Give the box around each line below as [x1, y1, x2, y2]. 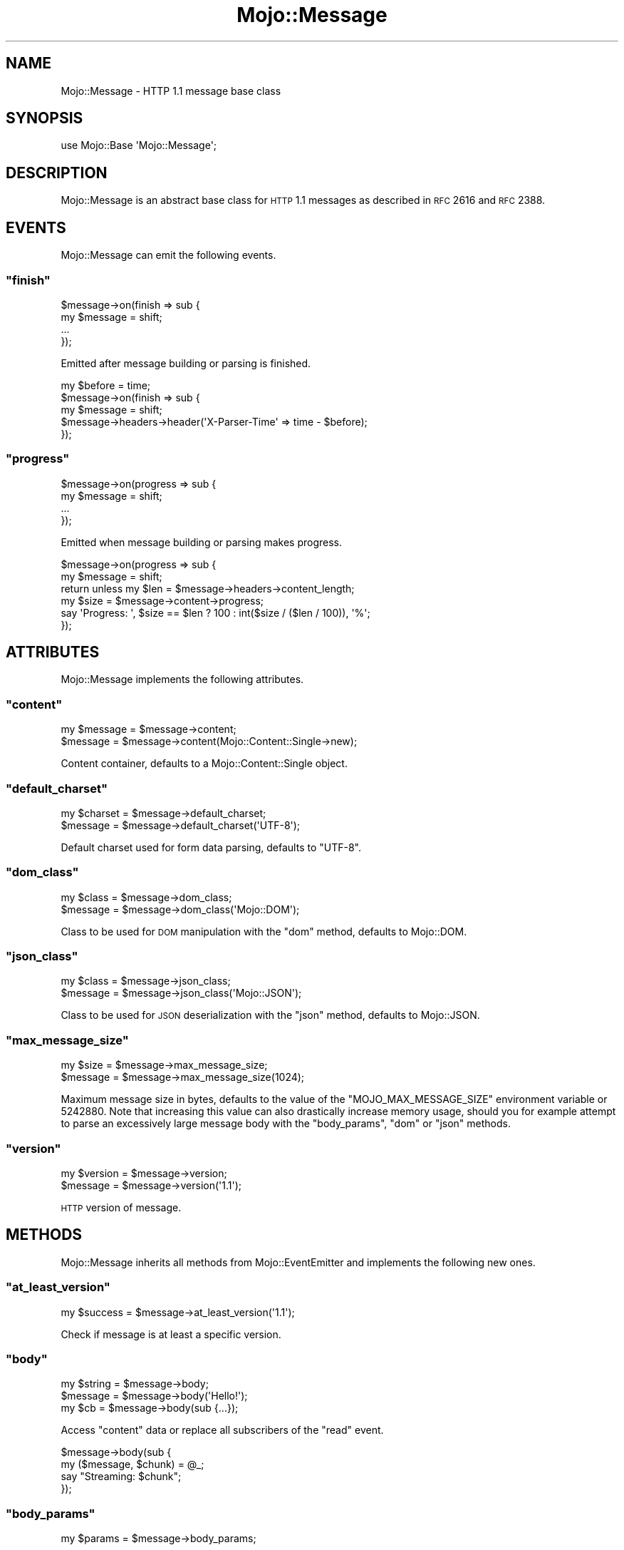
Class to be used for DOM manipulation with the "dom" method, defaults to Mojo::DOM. [61, 925, 467, 938]
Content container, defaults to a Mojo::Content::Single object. [61, 757, 348, 770]
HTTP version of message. [61, 1201, 182, 1213]
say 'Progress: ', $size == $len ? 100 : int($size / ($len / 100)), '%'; [61, 606, 370, 619]
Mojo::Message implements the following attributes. [61, 673, 304, 686]
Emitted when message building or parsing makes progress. [61, 535, 343, 548]
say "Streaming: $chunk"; [61, 1470, 182, 1483]
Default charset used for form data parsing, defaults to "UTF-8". [61, 841, 361, 853]
